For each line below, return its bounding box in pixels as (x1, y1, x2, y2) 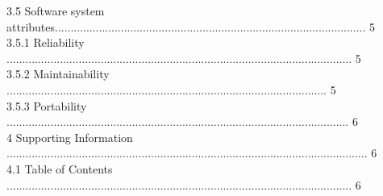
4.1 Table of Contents (6, 160, 113, 177)
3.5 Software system (6, 2, 105, 19)
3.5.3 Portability (6, 97, 87, 114)
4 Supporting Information (6, 128, 133, 145)
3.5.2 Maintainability (6, 65, 110, 82)
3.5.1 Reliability (6, 34, 85, 51)
